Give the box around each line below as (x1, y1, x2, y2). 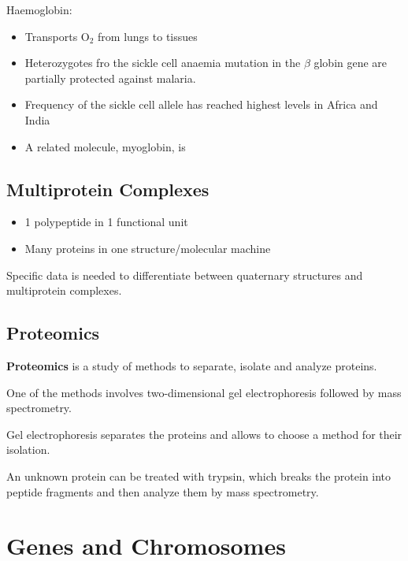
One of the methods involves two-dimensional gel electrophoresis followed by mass (6, 384, 402, 400)
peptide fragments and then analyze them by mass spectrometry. (6, 483, 319, 500)
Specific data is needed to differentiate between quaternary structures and (6, 266, 363, 283)
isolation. (6, 441, 50, 458)
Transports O (24, 28, 90, 44)
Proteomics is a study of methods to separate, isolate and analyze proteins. (6, 357, 377, 373)
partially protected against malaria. (24, 69, 196, 86)
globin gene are (313, 54, 388, 71)
